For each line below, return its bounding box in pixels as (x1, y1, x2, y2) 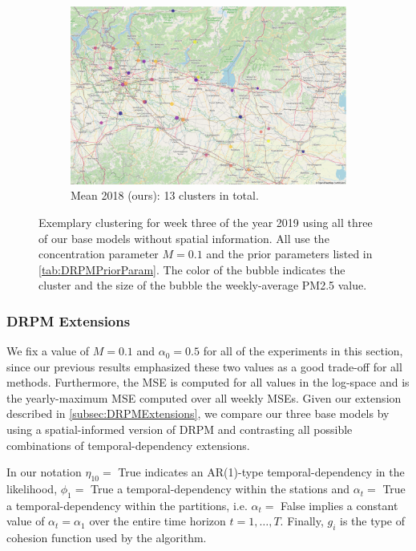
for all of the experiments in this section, (203, 342, 403, 359)
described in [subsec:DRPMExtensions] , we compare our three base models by (6, 405, 390, 422)
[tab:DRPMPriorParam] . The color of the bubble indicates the (38, 261, 345, 278)
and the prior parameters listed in (206, 245, 373, 262)
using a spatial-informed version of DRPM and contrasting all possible (6, 421, 353, 438)
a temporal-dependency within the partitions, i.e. (6, 496, 248, 513)
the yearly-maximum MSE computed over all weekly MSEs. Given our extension (6, 389, 402, 406)
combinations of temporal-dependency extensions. (6, 436, 250, 453)
